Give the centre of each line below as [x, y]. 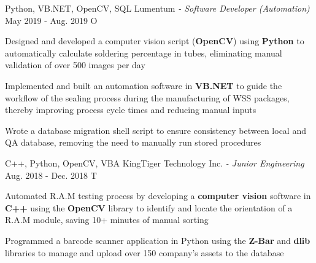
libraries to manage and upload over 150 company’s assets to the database [145, 252]
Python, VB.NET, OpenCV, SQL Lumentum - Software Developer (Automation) [157, 8]
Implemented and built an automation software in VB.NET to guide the [144, 85]
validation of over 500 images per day [75, 65]
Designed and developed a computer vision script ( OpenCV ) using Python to [155, 41]
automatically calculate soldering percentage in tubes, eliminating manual [144, 53]
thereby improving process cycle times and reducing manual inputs [131, 110]
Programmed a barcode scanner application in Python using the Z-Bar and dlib [158, 240]
